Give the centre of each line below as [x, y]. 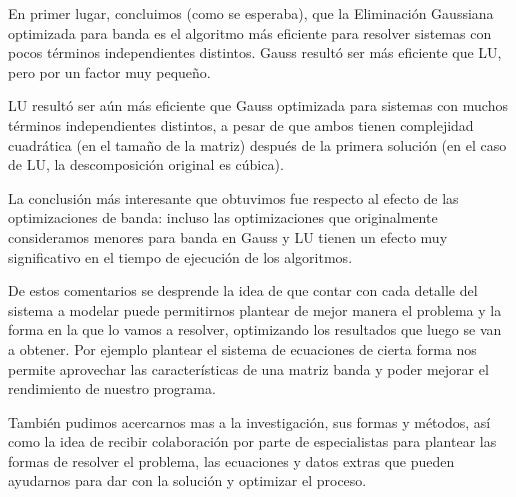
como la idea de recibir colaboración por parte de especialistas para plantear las [252, 441]
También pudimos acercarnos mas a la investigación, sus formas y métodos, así [249, 421]
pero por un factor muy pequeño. [109, 71]
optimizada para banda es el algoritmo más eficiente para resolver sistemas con [250, 32]
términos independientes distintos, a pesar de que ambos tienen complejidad [241, 124]
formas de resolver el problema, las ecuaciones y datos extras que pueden [231, 460]
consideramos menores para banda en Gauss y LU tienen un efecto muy [228, 236]
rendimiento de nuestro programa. [112, 388]
